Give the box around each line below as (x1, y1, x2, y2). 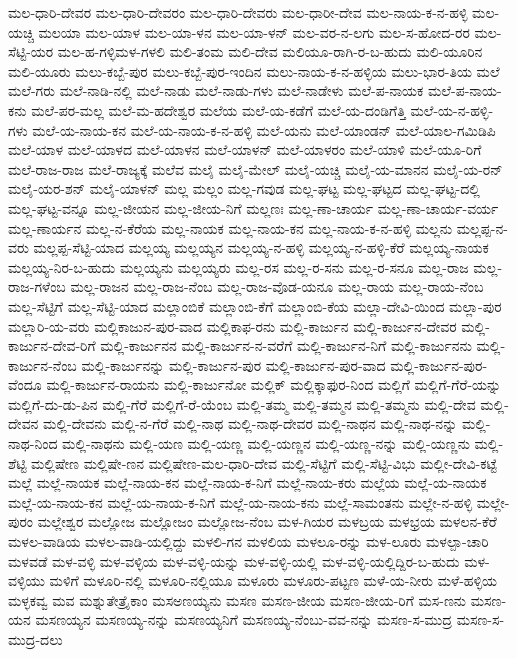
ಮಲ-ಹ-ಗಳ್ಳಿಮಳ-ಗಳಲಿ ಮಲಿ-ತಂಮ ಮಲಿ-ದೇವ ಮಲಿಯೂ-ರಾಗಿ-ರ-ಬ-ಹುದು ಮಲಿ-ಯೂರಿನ (57, 41, 483, 62)
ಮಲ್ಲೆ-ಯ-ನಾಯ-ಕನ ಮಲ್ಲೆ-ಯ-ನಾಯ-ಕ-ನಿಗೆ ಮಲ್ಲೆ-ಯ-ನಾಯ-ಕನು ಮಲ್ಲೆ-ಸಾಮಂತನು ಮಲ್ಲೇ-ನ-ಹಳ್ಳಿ (8, 491, 473, 512)
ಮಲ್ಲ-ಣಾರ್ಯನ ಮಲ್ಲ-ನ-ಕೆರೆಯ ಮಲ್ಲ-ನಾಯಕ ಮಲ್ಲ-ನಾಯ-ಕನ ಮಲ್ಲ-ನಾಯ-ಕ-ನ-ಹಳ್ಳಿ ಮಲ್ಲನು (8, 217, 453, 238)
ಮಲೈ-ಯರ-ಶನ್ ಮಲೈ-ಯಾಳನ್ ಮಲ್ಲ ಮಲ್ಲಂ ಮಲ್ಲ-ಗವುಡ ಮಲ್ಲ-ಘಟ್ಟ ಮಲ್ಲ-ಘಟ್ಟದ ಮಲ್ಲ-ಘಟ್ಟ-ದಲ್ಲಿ (8, 178, 480, 199)
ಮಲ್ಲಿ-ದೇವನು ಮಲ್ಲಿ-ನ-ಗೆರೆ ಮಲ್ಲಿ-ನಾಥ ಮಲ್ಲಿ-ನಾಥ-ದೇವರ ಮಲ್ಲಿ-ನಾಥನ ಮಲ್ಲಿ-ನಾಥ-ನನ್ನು (43, 413, 458, 434)
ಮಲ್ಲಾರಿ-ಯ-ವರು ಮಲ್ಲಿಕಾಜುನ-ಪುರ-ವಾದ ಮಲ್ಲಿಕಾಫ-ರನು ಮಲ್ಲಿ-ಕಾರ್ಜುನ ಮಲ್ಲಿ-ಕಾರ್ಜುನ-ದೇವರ (8, 315, 457, 336)
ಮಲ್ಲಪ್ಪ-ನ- (456, 217, 508, 238)
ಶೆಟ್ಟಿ (8, 452, 27, 473)
